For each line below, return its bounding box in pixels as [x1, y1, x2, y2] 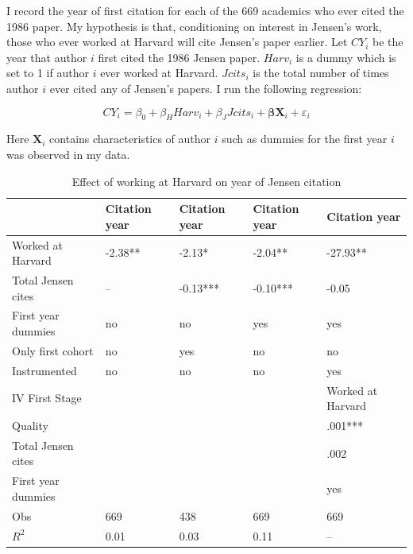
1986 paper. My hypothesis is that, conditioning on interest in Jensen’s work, [6, 17, 382, 34]
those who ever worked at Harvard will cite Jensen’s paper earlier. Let [6, 33, 348, 50]
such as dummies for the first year [222, 130, 388, 147]
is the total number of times [253, 64, 389, 81]
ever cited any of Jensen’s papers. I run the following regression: [49, 79, 362, 96]
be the [372, 33, 403, 50]
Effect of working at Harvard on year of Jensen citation [71, 172, 342, 189]
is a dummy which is [295, 48, 396, 65]
